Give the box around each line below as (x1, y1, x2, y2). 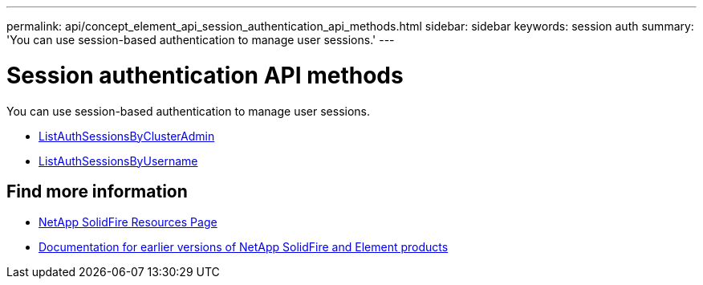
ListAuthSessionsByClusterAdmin (39, 128, 215, 143)
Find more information (6, 181, 188, 202)
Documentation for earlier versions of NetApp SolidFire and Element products (39, 240, 449, 254)
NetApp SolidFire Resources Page (39, 215, 217, 230)
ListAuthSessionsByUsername (39, 153, 198, 168)
